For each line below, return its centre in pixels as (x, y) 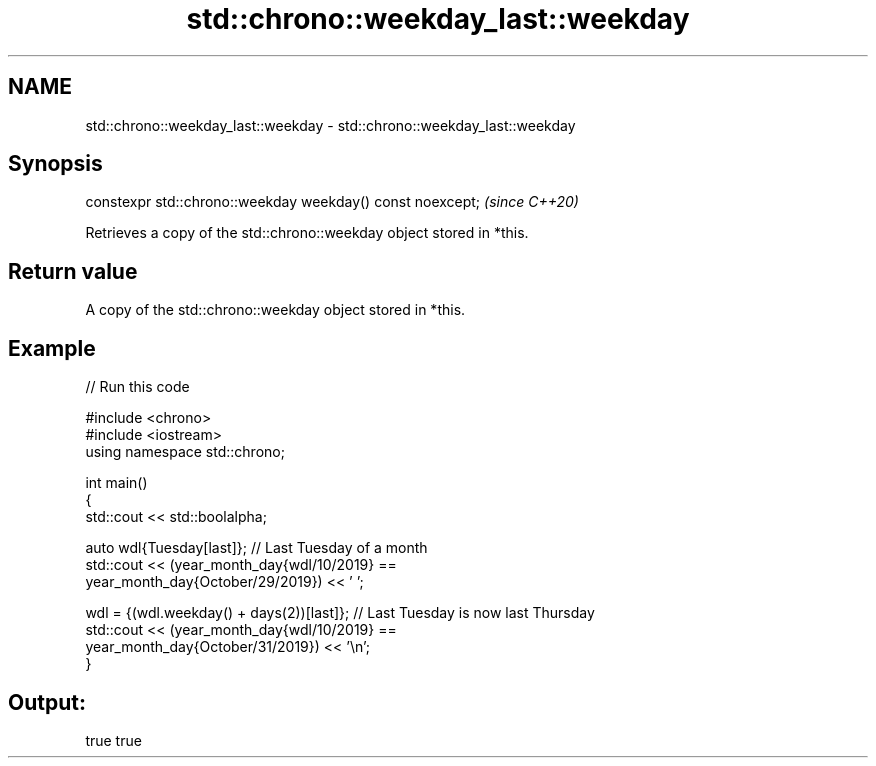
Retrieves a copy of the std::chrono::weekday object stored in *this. (307, 233)
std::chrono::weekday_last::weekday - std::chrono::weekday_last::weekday (330, 125)
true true (113, 740)
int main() (116, 483)
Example (52, 348)
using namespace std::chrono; (185, 452)
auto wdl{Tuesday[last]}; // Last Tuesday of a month (256, 548)
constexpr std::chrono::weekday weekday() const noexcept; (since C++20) (332, 202)
